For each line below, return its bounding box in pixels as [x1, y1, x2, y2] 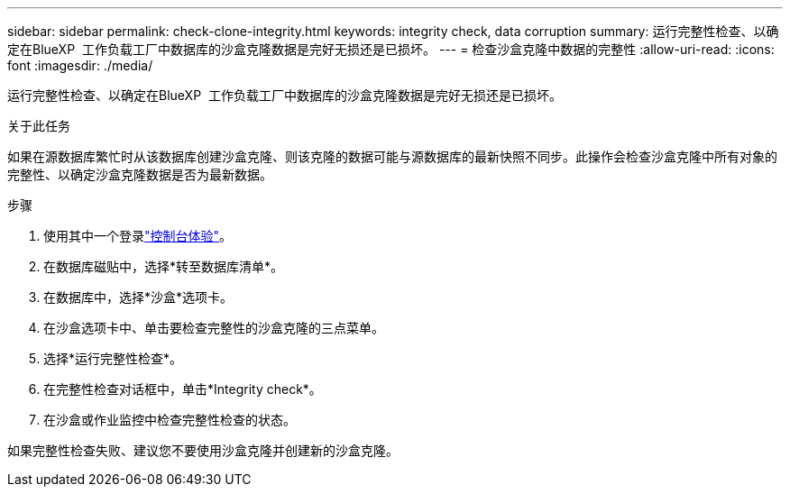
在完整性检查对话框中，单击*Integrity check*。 [43, 381, 322, 397]
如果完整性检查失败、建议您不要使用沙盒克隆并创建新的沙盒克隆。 [7, 443, 399, 458]
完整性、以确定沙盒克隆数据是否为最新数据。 [7, 167, 272, 182]
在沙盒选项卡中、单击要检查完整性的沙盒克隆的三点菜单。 [43, 320, 384, 335]
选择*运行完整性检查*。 [43, 351, 183, 366]
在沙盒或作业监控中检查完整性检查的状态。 [43, 412, 296, 427]
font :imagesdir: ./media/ [7, 58, 153, 73]
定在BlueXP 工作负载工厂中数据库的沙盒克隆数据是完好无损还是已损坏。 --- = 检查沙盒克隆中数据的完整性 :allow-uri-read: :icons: [7, 41, 775, 57]
